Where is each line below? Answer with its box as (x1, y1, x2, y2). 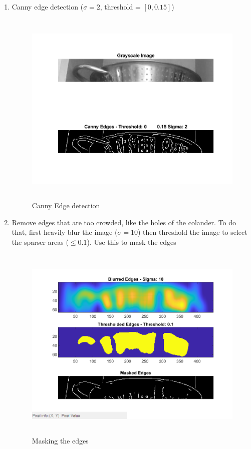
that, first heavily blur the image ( (12, 227, 118, 237)
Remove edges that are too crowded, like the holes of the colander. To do (12, 217, 236, 227)
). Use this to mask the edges (87, 237, 176, 247)
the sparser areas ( (12, 237, 69, 247)
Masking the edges (32, 435, 89, 446)
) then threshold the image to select (138, 227, 247, 237)
